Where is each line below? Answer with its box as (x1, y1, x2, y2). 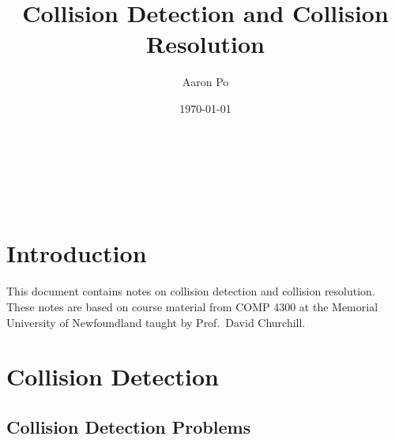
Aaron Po (182, 73, 229, 90)
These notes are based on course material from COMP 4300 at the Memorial (6, 299, 378, 314)
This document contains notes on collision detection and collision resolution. (6, 283, 375, 299)
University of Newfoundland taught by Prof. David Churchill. (6, 314, 306, 330)
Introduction (6, 237, 147, 269)
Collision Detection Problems (6, 414, 251, 438)
